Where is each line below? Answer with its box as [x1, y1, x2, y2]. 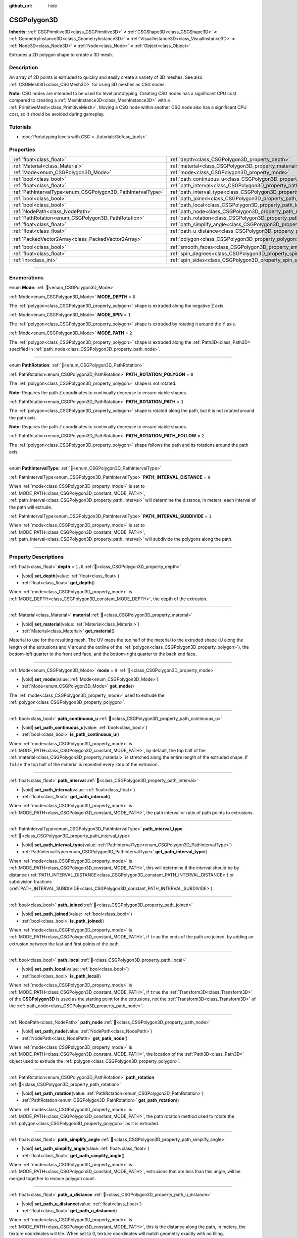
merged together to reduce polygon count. [9, 1175, 97, 1181]
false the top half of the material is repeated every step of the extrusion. [9, 761, 159, 767]
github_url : [9, 3, 32, 8]
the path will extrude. [9, 504, 52, 510]
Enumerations [9, 274, 44, 281]
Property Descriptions [9, 553, 64, 560]
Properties [9, 146, 36, 153]
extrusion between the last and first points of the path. [9, 941, 120, 947]
